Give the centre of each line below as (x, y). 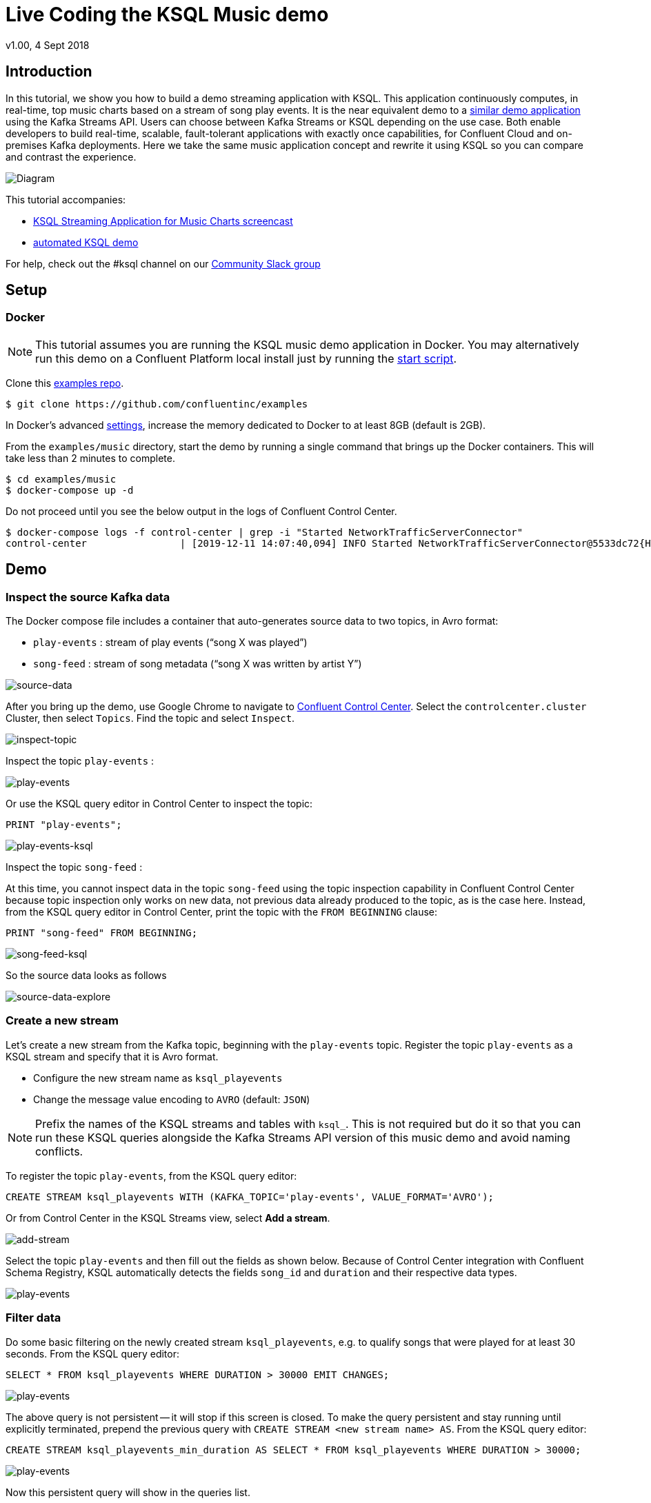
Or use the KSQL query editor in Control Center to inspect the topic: (159, 804)
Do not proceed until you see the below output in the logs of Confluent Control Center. (201, 511)
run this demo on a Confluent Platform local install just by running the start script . (246, 358)
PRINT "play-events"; (64, 825)
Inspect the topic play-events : (80, 761)
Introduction (49, 72)
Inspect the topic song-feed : (74, 867)
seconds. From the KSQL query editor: (92, 1353)
